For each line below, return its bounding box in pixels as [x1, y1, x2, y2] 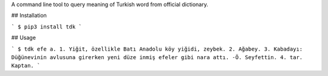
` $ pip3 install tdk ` [11, 23, 82, 30]
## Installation [11, 12, 47, 19]
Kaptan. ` [11, 62, 41, 69]
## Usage [11, 34, 36, 42]
